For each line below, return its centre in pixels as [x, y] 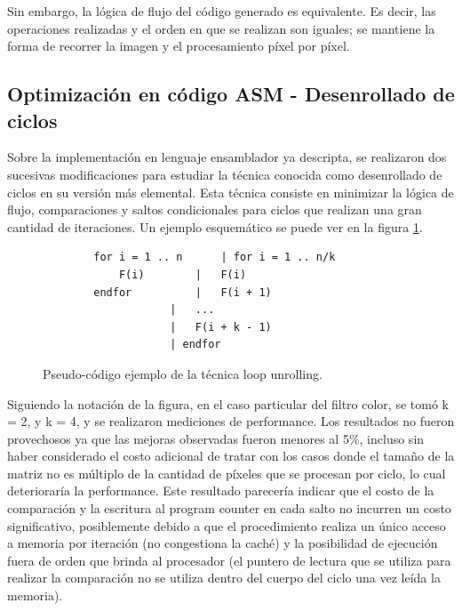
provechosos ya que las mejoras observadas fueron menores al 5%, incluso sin [216, 438]
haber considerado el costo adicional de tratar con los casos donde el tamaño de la [231, 456]
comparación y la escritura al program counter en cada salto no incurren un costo [229, 508]
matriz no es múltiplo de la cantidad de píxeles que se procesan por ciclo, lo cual [227, 473]
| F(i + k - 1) [221, 327]
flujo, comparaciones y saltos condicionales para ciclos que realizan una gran [215, 209]
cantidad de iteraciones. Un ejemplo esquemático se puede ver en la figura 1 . [215, 226]
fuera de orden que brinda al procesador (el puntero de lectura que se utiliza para [229, 560]
